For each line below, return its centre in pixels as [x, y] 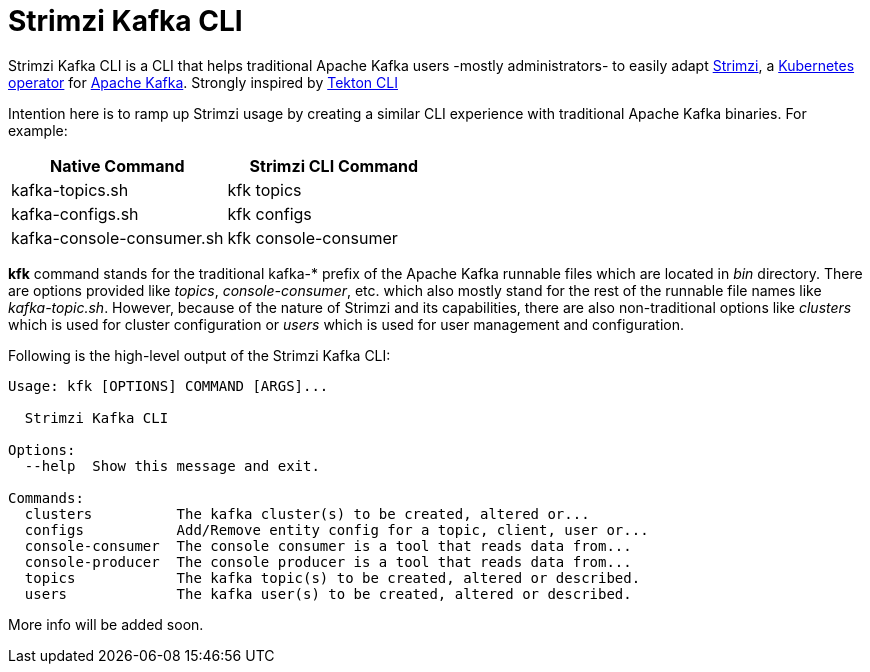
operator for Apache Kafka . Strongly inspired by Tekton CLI [203, 82]
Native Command [117, 165]
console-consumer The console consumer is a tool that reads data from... [328, 545]
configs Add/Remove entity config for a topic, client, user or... [336, 529]
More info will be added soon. [106, 624]
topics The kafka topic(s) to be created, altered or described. [332, 577]
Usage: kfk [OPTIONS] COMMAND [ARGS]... [168, 385]
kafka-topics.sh [70, 189]
